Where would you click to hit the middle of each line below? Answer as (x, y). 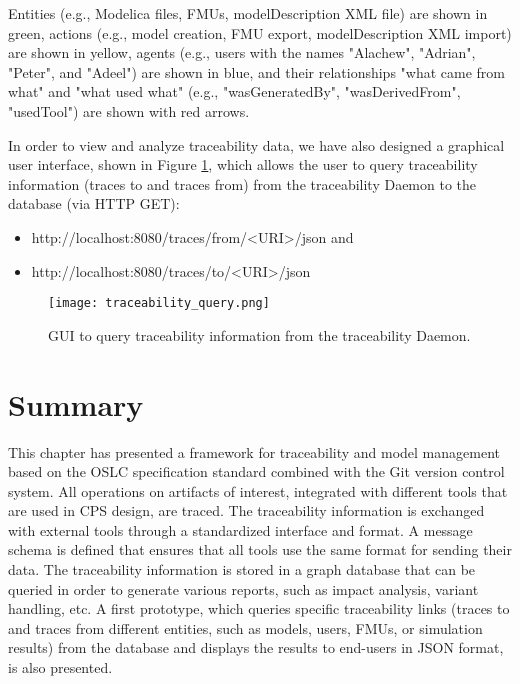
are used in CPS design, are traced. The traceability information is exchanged (246, 510)
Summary (76, 403)
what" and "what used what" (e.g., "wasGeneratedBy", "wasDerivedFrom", (234, 91)
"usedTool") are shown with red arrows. (129, 110)
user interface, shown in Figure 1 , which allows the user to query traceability (243, 164)
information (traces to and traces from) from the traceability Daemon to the (242, 183)
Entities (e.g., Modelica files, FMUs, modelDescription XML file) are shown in (248, 13)
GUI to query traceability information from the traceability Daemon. (259, 334)
